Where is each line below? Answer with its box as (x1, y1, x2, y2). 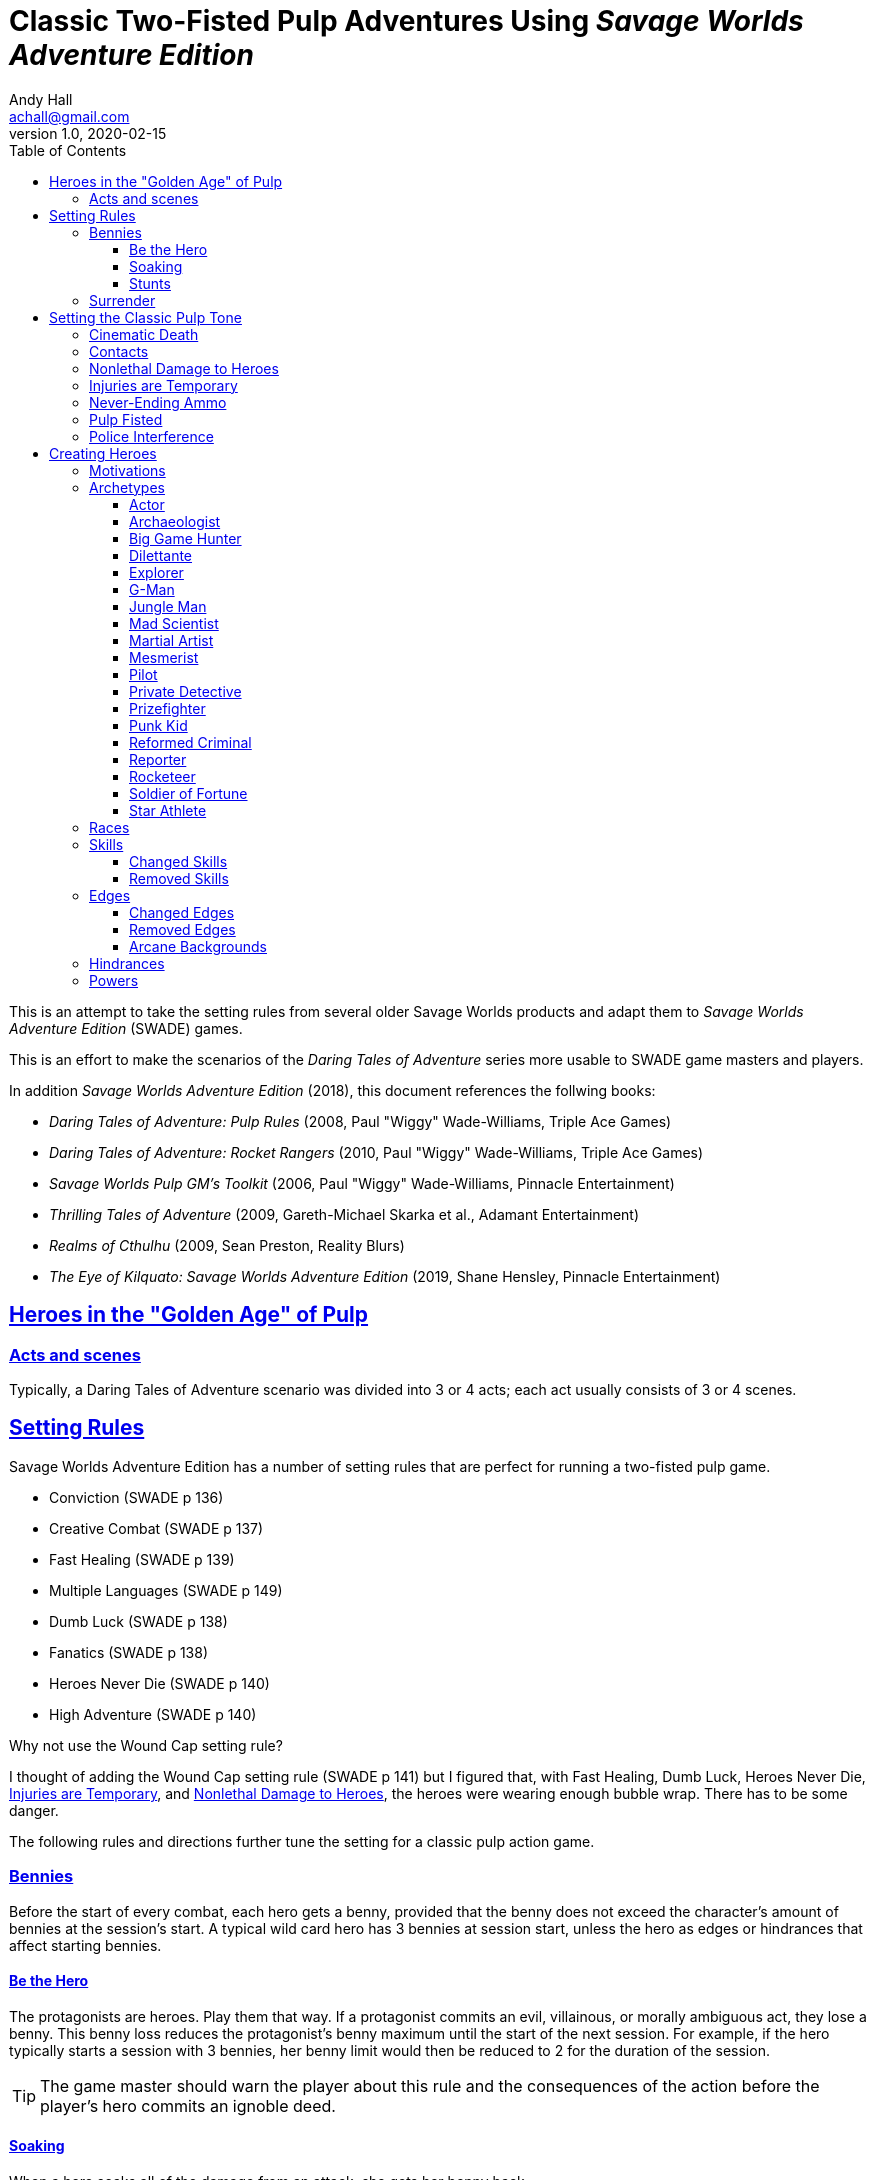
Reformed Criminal (129, 733, 252, 751)
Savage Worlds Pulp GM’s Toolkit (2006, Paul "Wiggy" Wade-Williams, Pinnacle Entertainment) (49, 1174, 675, 1192)
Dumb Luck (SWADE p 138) (49, 1612, 228, 1630)
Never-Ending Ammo (89, 393, 227, 411)
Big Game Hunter (129, 529, 242, 547)
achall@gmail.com (9, 107, 130, 125)
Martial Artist (129, 631, 214, 649)
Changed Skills (129, 852, 228, 870)
